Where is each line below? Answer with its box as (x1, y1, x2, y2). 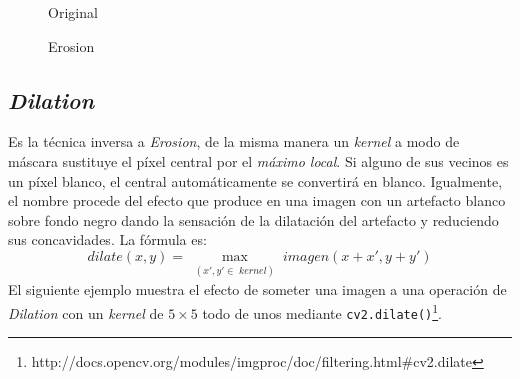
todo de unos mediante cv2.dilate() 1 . (202, 299, 442, 323)
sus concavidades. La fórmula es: (8, 229, 207, 250)
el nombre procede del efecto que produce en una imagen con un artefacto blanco (8, 190, 506, 211)
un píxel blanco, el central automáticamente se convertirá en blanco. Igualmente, (8, 170, 503, 191)
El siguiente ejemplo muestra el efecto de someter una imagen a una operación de (8, 279, 507, 300)
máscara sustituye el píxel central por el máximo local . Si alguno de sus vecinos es (8, 150, 509, 171)
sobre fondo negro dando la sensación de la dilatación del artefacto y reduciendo (8, 209, 499, 230)
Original (48, 2, 98, 22)
